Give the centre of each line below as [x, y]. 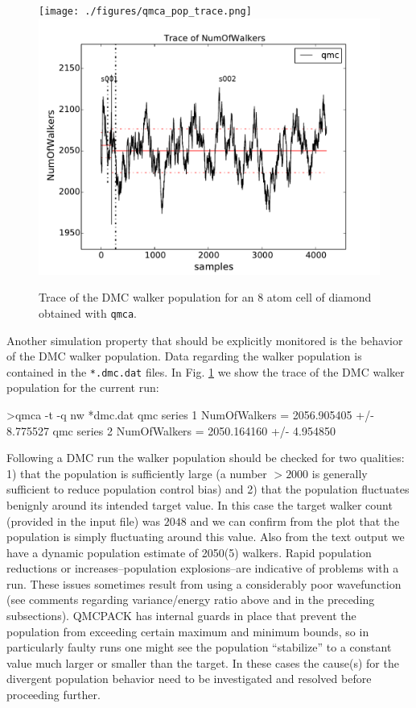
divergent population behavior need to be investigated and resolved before [189, 679]
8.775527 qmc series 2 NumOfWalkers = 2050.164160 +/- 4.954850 [171, 430]
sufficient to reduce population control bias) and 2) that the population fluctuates [208, 489]
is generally [340, 473]
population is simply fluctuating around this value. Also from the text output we [206, 537]
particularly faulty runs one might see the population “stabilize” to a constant [199, 647]
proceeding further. [54, 695]
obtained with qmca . [88, 312]
